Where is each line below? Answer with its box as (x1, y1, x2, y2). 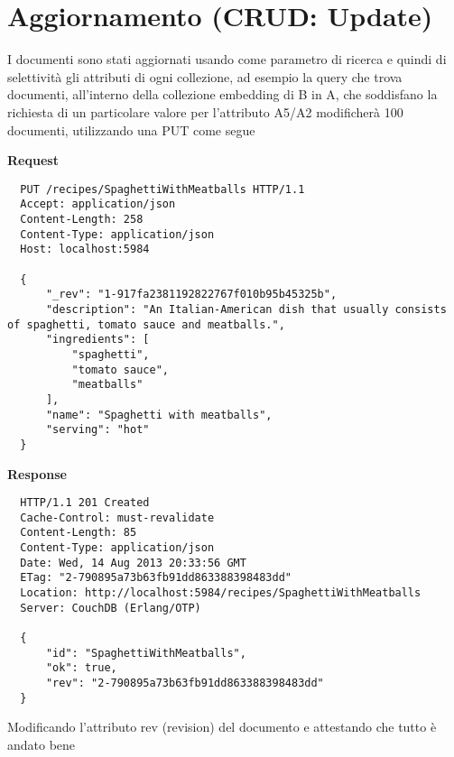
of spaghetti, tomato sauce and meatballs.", (7, 318, 285, 331)
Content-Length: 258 (20, 213, 144, 226)
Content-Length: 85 (20, 526, 137, 540)
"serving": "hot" (45, 423, 150, 437)
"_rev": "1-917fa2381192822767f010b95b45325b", (45, 288, 338, 301)
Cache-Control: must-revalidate (20, 511, 215, 524)
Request (7, 151, 59, 170)
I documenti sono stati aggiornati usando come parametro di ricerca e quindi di (7, 50, 447, 69)
